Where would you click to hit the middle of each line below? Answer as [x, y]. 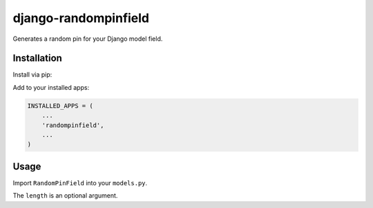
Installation [37, 58]
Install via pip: [32, 75]
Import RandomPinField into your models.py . [80, 182]
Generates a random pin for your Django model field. [88, 39]
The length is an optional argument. [65, 196]
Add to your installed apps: [51, 87]
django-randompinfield [81, 18]
